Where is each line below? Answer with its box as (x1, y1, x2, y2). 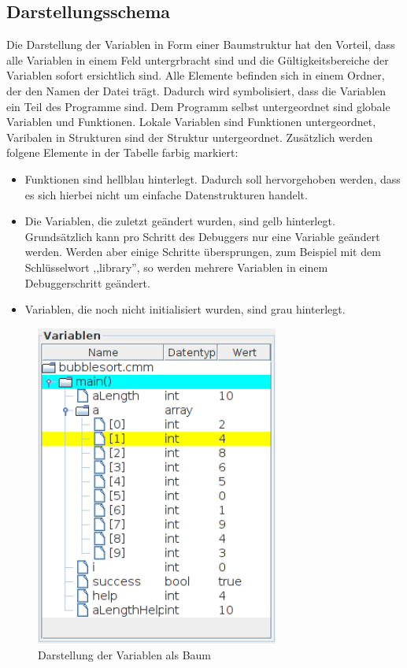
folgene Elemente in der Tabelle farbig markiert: (6, 144, 239, 161)
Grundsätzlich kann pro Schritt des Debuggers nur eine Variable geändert (24, 228, 380, 244)
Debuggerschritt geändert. (24, 274, 150, 291)
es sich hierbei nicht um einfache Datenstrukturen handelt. (24, 186, 308, 202)
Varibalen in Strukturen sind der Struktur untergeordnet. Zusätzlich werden (6, 128, 373, 145)
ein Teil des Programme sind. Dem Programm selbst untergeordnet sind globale (6, 98, 390, 114)
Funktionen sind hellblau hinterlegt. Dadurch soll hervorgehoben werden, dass (24, 170, 401, 187)
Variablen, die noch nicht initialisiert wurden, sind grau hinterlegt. (24, 301, 346, 317)
